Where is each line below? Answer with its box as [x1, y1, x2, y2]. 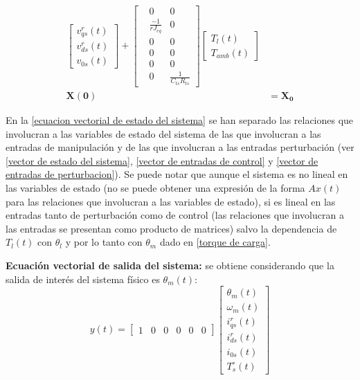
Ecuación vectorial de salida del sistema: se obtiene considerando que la [6, 257, 334, 272]
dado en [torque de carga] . [159, 235, 271, 249]
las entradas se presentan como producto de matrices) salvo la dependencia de [6, 221, 337, 235]
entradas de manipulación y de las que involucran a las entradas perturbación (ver [6, 140, 354, 154]
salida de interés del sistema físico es [6, 271, 160, 286]
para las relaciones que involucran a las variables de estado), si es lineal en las [6, 194, 336, 208]
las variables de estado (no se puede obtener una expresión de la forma [6, 180, 305, 194]
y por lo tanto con [65, 235, 143, 249]
